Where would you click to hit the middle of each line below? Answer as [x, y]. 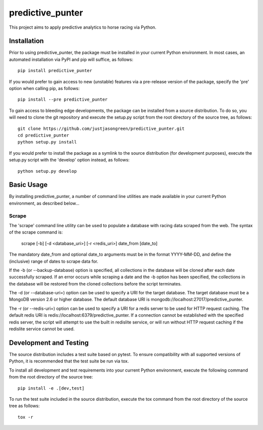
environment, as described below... [44, 203]
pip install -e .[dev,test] [51, 388]
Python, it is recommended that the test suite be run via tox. [69, 361]
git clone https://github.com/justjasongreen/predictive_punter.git [101, 128]
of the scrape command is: [36, 232]
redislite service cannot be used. [42, 329]
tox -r [26, 417]
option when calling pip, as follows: [44, 89]
